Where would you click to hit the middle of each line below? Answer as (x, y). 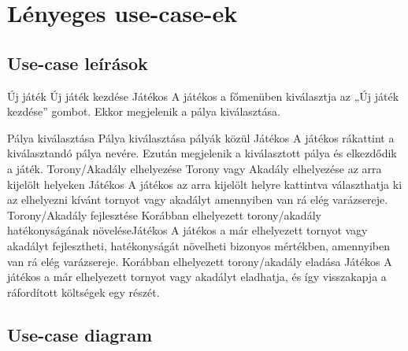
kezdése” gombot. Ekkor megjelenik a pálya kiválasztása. (144, 111)
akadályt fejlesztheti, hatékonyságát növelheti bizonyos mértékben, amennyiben (199, 245)
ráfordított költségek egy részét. (83, 292)
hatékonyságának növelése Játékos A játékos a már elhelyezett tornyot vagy (187, 230)
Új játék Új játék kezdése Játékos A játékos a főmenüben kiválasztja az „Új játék (203, 96)
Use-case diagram (80, 334)
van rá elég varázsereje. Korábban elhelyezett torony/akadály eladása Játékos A (200, 261)
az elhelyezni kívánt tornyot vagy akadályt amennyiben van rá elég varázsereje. (198, 200)
